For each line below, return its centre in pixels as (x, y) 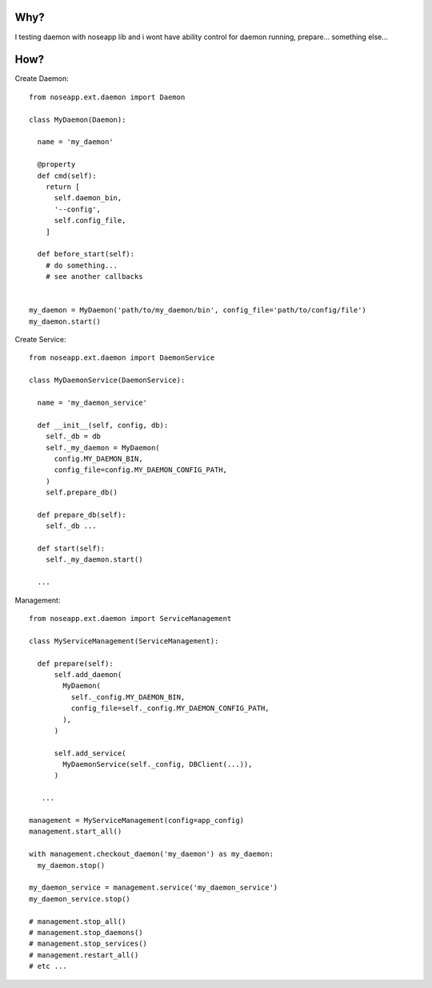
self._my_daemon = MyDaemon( (102, 448)
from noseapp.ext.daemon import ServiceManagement (130, 618)
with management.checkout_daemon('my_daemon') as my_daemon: (151, 854)
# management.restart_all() (84, 955)
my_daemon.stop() (71, 865)
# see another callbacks (94, 277)
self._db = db (73, 436)
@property (56, 165)
